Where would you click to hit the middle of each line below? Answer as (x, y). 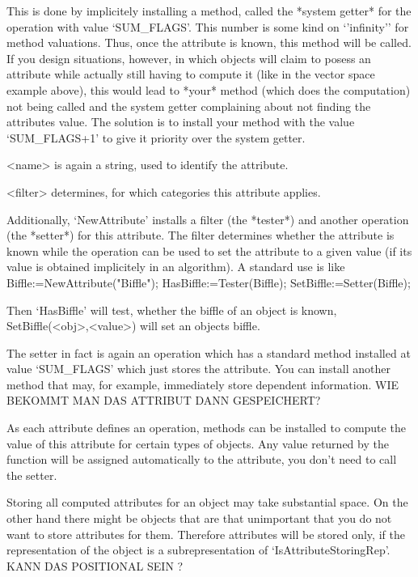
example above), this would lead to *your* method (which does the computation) (209, 89)
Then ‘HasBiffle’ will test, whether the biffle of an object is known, (172, 310)
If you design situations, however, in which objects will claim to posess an (189, 58)
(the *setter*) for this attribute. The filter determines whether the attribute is (201, 235)
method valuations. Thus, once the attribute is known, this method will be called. (209, 42)
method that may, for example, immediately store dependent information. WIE (203, 384)
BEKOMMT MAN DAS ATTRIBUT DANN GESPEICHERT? (164, 400)
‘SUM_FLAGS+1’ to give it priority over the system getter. (156, 137)
